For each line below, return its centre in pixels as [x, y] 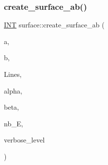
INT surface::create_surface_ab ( [54, 25]
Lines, [13, 74]
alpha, [13, 90]
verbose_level [24, 140]
